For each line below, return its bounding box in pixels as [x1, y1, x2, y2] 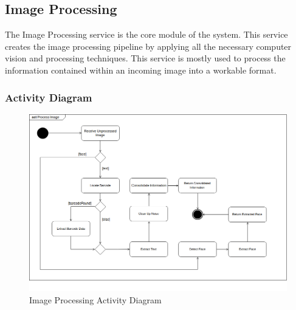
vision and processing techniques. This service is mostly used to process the [5, 52, 286, 64]
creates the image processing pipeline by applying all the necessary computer [5, 40, 292, 52]
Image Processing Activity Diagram [29, 293, 162, 306]
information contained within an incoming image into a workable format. [5, 63, 277, 76]
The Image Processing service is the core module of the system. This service [5, 28, 288, 41]
